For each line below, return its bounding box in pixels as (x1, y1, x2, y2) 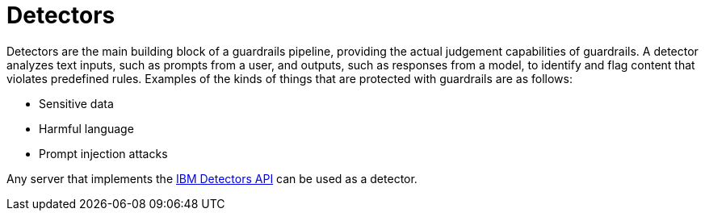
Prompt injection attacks (39, 146, 168, 161)
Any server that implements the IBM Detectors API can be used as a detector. (6, 171, 418, 186)
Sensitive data (39, 96, 114, 111)
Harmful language (39, 121, 134, 136)
